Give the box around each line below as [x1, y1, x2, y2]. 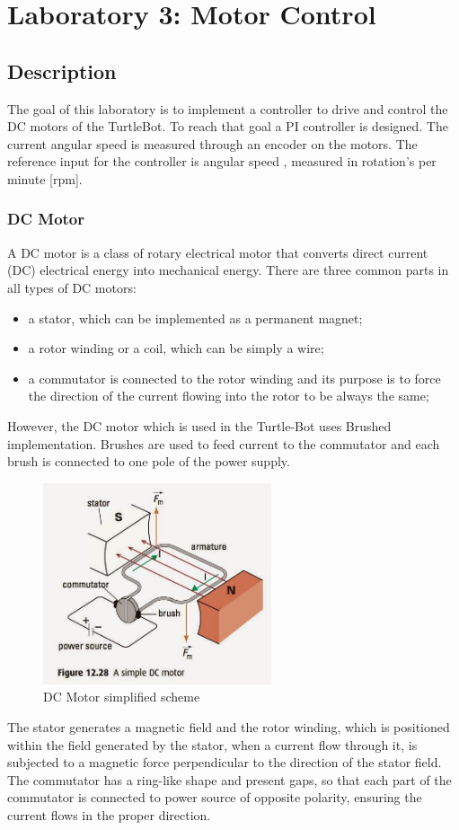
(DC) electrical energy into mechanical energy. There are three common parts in [7, 260, 449, 279]
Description [7, 57, 117, 84]
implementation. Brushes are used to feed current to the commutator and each [7, 434, 440, 453]
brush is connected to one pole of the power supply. [7, 452, 290, 471]
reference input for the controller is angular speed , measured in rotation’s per [7, 152, 437, 171]
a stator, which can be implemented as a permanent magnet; [28, 308, 363, 327]
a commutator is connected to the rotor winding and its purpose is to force [28, 368, 441, 387]
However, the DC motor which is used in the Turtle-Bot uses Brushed [7, 416, 392, 435]
